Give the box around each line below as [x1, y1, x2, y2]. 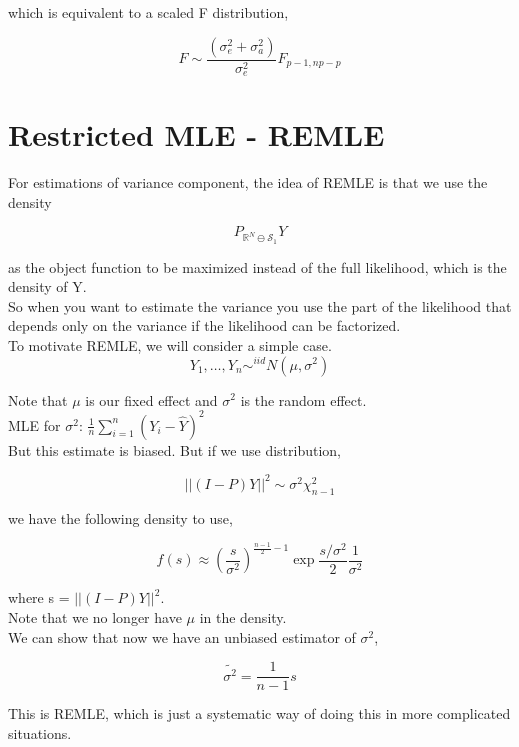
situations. [8, 722, 72, 743]
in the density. [199, 607, 287, 628]
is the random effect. [240, 389, 367, 410]
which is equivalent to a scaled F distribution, [8, 2, 289, 22]
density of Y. [8, 276, 87, 297]
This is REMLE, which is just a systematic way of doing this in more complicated [8, 703, 511, 724]
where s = [8, 587, 70, 608]
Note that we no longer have [8, 607, 182, 628]
